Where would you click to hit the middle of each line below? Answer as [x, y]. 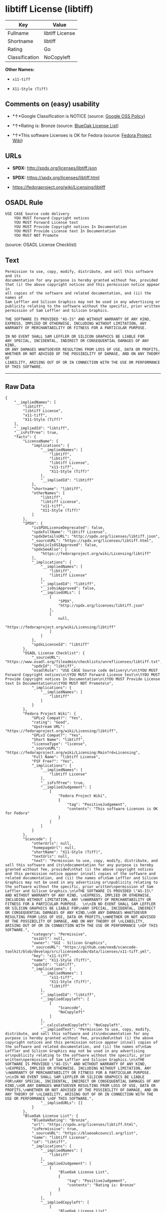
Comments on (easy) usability [52, 104]
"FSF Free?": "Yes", [53, 761]
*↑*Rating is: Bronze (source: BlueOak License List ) [65, 126]
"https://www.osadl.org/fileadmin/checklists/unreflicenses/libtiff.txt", [84, 662]
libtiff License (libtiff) [49, 9]
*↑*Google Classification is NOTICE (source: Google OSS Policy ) [79, 116]
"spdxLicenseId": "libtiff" [61, 645]
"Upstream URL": [48, 727]
